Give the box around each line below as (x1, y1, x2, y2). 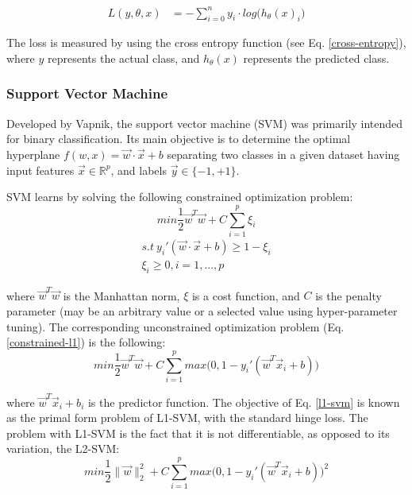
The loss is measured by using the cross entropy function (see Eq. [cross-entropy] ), (6, 34, 406, 51)
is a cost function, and (191, 287, 300, 304)
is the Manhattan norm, (63, 287, 180, 304)
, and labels (110, 161, 167, 178)
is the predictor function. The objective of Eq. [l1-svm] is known (87, 393, 400, 410)
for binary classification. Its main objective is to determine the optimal (6, 130, 351, 147)
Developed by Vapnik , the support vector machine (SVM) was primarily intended (6, 114, 403, 131)
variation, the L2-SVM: (6, 440, 120, 457)
